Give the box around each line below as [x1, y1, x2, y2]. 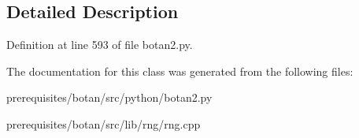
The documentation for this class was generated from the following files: [6, 62, 353, 79]
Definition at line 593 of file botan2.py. [6, 36, 193, 53]
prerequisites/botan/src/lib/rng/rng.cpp [6, 115, 201, 132]
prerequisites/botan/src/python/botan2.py [6, 89, 213, 106]
